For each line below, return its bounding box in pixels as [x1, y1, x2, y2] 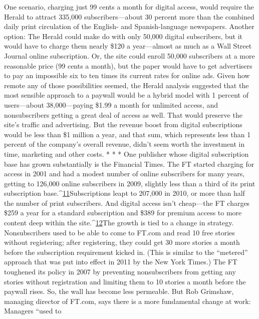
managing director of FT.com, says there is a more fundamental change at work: [4, 295, 251, 306]
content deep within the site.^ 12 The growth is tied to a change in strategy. [4, 217, 234, 228]
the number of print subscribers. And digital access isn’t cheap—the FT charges [4, 197, 250, 208]
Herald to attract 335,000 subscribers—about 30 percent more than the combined [4, 11, 254, 22]
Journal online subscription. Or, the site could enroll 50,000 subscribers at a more [4, 50, 255, 61]
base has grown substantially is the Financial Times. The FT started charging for [4, 158, 254, 169]
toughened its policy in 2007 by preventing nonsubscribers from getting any [4, 266, 236, 277]
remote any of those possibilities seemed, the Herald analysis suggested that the [4, 80, 249, 90]
